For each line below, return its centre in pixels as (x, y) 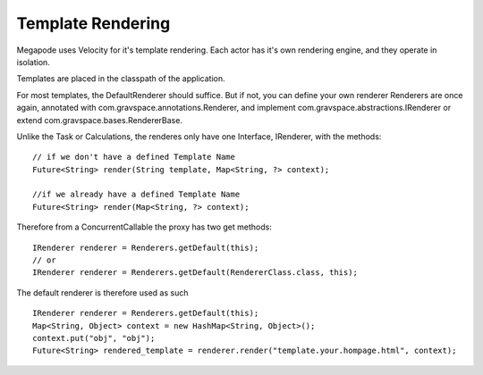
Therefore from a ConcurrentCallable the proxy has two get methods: (144, 227)
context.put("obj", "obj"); (94, 338)
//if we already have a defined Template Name (136, 195)
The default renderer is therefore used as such (102, 292)
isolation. (34, 62)
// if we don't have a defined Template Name (134, 157)
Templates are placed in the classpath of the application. (121, 79)
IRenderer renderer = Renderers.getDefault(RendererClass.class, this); (195, 273)
